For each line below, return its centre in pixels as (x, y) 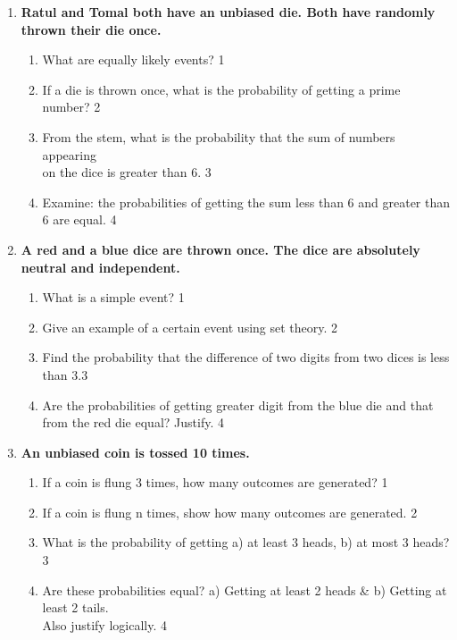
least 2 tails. (75, 607)
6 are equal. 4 (79, 219)
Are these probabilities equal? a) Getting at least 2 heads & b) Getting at (245, 589)
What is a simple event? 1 (113, 297)
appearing (69, 154)
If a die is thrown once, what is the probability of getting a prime (221, 89)
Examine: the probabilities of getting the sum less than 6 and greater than (246, 202)
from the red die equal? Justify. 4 (133, 422)
